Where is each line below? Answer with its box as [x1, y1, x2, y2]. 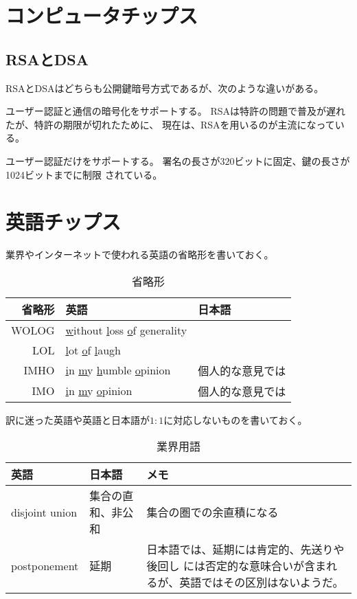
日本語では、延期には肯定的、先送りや [146, 541, 345, 558]
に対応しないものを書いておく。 [163, 412, 308, 427]
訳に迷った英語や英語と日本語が [5, 412, 150, 427]
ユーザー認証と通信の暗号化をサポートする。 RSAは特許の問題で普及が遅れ [5, 104, 345, 118]
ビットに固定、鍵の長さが [234, 153, 350, 168]
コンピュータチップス [5, 1, 198, 30]
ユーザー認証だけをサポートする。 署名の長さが [5, 153, 220, 168]
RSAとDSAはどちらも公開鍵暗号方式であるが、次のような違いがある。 [5, 80, 324, 95]
